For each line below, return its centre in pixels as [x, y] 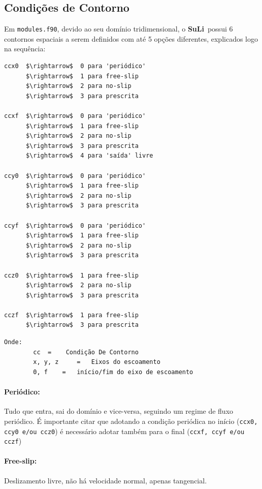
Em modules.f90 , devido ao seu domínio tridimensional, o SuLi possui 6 [119, 29]
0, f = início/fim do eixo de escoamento [113, 372]
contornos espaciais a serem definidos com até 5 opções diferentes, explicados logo [131, 38]
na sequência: [25, 49]
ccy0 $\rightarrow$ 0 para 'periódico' [75, 176]
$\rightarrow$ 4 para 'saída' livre [89, 156]
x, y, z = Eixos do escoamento [97, 362]
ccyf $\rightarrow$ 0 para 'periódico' [75, 225]
